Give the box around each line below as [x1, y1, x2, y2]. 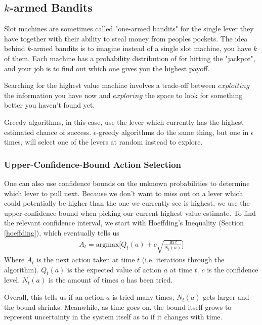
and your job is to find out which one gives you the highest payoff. [4, 63, 210, 73]
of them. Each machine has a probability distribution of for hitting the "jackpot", [4, 53, 255, 63]
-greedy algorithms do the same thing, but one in [96, 126, 249, 137]
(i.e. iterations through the [142, 254, 225, 265]
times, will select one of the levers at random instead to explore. [4, 136, 203, 147]
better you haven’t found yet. [4, 100, 95, 110]
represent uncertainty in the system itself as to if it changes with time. [4, 311, 223, 322]
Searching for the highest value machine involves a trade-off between [4, 80, 216, 90]
